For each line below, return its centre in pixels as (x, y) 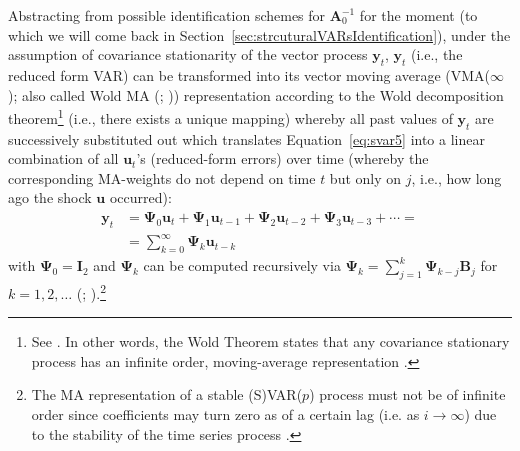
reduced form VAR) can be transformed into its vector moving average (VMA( (249, 74)
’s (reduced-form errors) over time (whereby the (282, 158)
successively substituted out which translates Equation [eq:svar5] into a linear (246, 138)
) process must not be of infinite (407, 394)
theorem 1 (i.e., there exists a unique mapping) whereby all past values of (230, 116)
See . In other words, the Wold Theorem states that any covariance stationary (270, 341)
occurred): (140, 197)
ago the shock (50, 197)
